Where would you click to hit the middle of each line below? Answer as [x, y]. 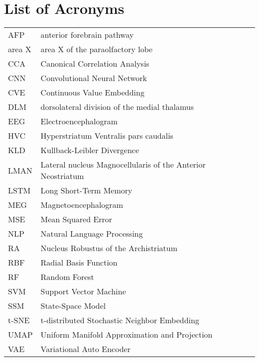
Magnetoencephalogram [82, 205]
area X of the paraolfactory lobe [97, 49]
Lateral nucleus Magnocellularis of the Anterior [123, 165]
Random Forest [67, 277]
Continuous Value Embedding [92, 92]
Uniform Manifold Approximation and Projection [127, 335]
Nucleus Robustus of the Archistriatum [109, 248]
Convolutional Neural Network [94, 78]
